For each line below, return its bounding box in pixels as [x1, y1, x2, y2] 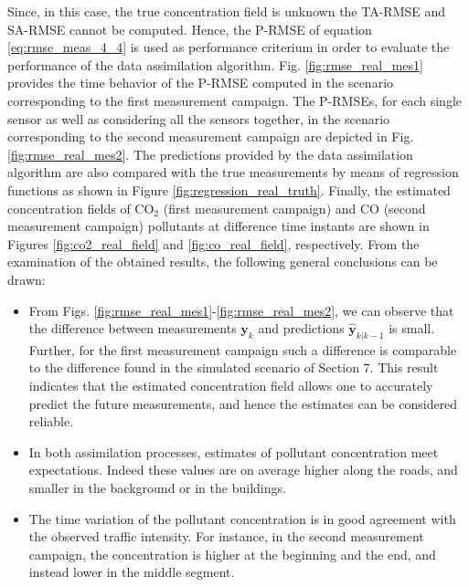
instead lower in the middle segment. [28, 562, 235, 582]
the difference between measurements [28, 319, 237, 338]
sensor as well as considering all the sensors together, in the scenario [7, 109, 390, 128]
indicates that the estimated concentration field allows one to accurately [28, 376, 433, 395]
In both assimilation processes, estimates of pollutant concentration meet [28, 442, 439, 461]
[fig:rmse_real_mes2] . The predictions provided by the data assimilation [7, 144, 413, 163]
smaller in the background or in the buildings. [28, 478, 286, 498]
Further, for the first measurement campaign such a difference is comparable [28, 340, 457, 359]
